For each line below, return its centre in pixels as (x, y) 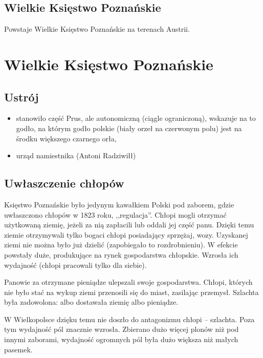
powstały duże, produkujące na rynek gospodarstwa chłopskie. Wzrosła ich (121, 254)
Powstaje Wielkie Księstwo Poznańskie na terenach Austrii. (97, 29)
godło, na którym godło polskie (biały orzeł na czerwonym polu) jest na (129, 128)
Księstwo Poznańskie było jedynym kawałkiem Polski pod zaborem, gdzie (119, 204)
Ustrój (21, 97)
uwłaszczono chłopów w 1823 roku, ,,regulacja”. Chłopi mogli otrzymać (115, 214)
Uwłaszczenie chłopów (64, 183)
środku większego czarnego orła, (66, 138)
